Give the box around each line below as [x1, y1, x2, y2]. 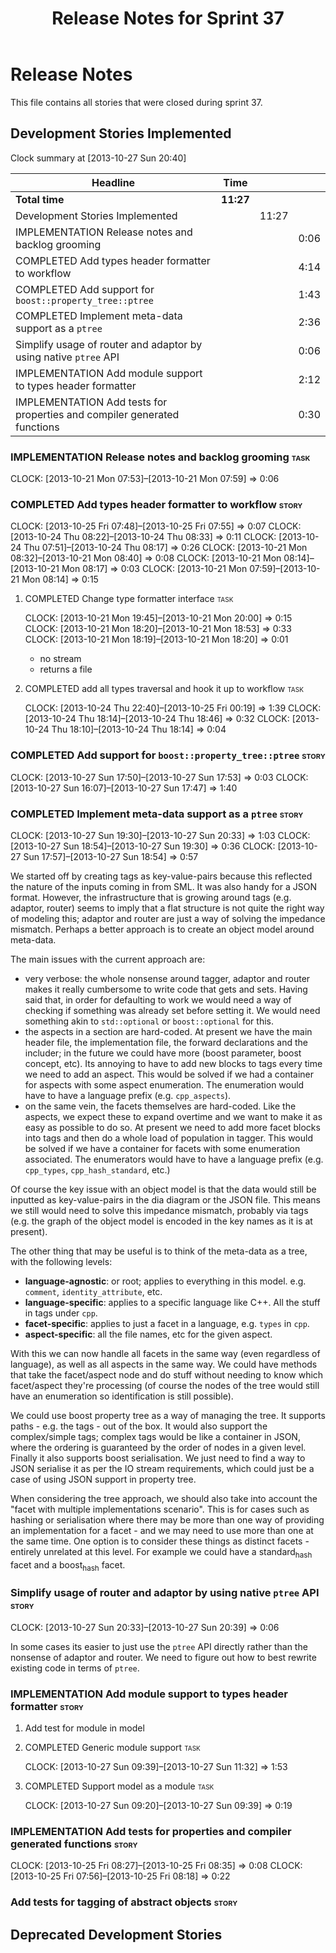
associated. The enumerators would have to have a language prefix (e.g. [24, 1153, 324, 1165]
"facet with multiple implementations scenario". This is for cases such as [10, 1503, 310, 1515]
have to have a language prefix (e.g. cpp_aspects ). [24, 1089, 232, 1101]
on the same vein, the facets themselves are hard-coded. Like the [24, 1100, 297, 1112]
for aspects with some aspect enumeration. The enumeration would [24, 1078, 305, 1091]
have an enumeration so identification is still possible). [10, 1390, 234, 1402]
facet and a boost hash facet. [10, 1558, 126, 1573]
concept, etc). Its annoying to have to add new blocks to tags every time [24, 1057, 323, 1069]
